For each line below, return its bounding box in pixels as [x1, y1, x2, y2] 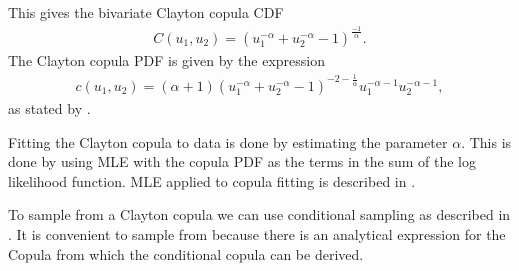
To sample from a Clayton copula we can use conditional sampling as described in [8, 204, 511, 225]
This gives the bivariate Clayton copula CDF [8, 2, 284, 22]
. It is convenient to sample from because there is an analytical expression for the [8, 223, 506, 244]
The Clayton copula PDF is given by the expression [8, 49, 326, 70]
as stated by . [8, 97, 91, 118]
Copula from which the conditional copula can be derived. [8, 243, 364, 264]
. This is [461, 131, 512, 152]
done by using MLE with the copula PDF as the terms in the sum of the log [8, 151, 476, 172]
